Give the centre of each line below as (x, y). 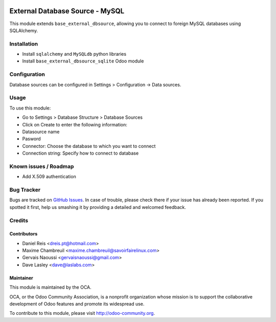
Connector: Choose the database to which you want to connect (89, 146)
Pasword (31, 139)
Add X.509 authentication (49, 177)
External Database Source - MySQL (67, 11)
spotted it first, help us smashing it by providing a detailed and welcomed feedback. (98, 207)
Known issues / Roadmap (42, 166)
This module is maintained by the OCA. (50, 287)
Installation (24, 44)
